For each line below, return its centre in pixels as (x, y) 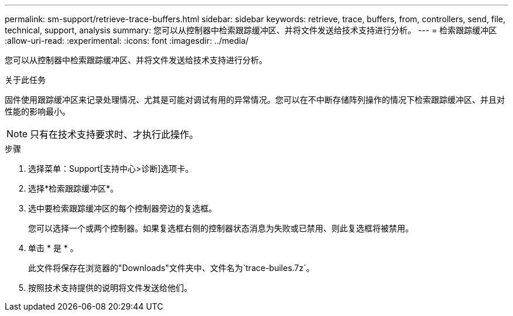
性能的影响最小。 (37, 111)
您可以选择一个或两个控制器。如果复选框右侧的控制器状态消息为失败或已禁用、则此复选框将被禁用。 (221, 228)
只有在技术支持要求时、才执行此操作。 (114, 134)
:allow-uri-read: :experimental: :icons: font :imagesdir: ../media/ (127, 41)
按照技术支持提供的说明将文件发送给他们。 (110, 288)
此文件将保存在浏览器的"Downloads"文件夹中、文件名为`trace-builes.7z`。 (171, 268)
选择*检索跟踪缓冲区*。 (73, 188)
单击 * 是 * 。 (53, 248)
